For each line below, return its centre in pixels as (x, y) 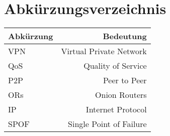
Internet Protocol (116, 109)
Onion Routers (121, 95)
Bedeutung (125, 36)
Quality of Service (115, 66)
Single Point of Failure (107, 124)
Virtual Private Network (104, 51)
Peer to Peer (125, 80)
